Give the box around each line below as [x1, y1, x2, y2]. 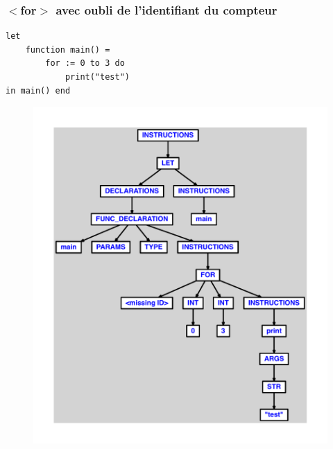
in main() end [6, 85, 71, 96]
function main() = [25, 44, 110, 55]
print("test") [65, 72, 130, 82]
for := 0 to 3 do [45, 58, 125, 69]
